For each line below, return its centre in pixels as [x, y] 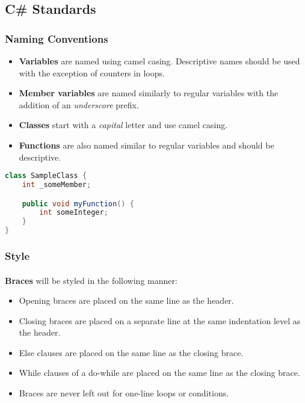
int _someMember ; [57, 185]
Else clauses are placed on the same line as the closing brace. [131, 352]
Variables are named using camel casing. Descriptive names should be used [159, 61]
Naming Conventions [57, 38]
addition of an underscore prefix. [79, 104]
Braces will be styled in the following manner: [91, 280]
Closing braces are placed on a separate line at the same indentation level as [160, 320]
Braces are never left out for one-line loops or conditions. [124, 393]
